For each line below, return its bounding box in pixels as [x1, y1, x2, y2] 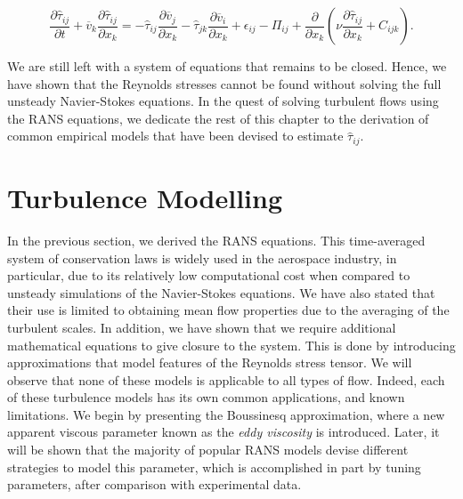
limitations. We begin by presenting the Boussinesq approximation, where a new [7, 405, 445, 423]
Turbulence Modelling [7, 180, 283, 216]
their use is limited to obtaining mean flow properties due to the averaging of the [7, 301, 450, 319]
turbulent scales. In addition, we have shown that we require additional [7, 318, 396, 336]
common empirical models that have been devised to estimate [7, 126, 344, 145]
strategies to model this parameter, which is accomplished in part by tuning [7, 457, 421, 476]
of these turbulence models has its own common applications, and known [7, 388, 405, 406]
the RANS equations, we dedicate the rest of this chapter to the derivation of [7, 109, 429, 127]
